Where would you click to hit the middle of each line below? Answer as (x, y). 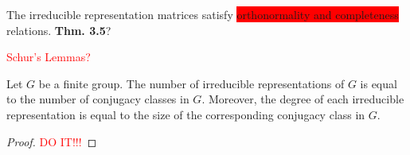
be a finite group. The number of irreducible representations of (191, 83)
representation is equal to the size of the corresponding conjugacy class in (186, 114)
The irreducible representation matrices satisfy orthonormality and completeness (203, 14)
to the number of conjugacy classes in (98, 99)
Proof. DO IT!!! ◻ (52, 141)
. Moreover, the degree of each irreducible (303, 99)
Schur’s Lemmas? (49, 57)
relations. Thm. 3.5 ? (59, 30)
